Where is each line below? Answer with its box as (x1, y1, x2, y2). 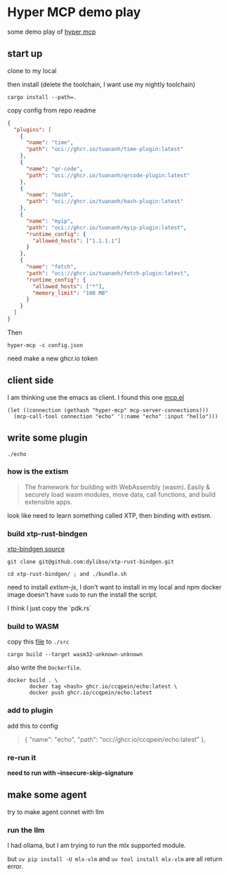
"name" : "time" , (25, 139, 74, 146)
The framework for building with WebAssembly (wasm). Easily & (24, 483, 211, 491)
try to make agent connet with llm (7, 807, 104, 816)
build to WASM (7, 622, 60, 632)
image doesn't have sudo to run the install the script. (7, 591, 158, 599)
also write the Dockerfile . (7, 663, 82, 672)
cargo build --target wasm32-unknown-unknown (7, 651, 143, 658)
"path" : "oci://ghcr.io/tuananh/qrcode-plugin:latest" (25, 171, 190, 179)
